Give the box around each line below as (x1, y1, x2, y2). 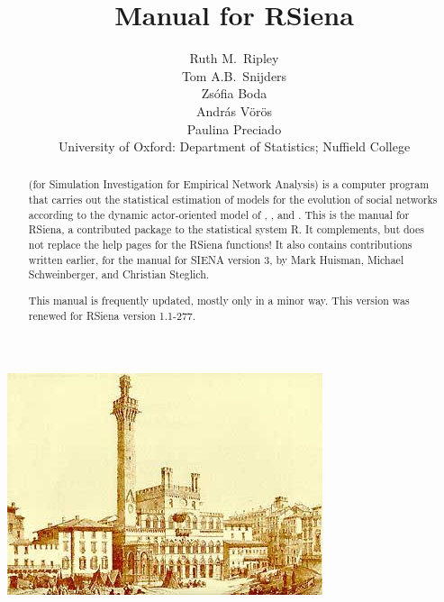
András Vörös (196, 101, 272, 120)
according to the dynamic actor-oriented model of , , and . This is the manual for (28, 206, 410, 222)
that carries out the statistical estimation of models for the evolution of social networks (28, 192, 438, 207)
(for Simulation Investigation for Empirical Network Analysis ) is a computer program (28, 177, 430, 192)
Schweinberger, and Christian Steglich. (28, 267, 210, 282)
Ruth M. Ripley (189, 49, 279, 68)
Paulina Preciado (186, 119, 282, 138)
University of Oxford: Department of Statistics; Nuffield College (58, 137, 411, 156)
